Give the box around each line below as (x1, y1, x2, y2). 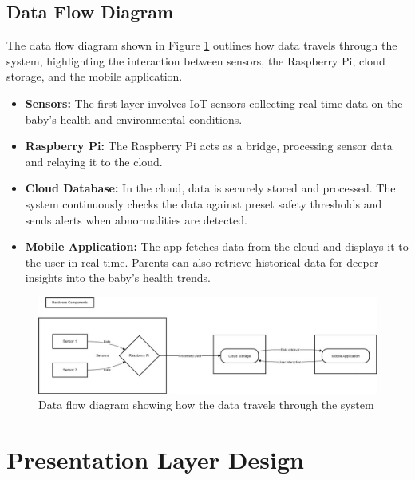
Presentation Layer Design (6, 443, 304, 476)
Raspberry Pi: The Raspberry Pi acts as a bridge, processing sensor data (25, 137, 393, 154)
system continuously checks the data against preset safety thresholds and (25, 195, 382, 212)
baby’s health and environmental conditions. (25, 110, 243, 127)
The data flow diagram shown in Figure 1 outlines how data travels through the (6, 37, 397, 54)
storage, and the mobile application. (6, 68, 183, 85)
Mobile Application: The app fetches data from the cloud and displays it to (25, 238, 409, 255)
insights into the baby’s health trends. (25, 269, 211, 286)
